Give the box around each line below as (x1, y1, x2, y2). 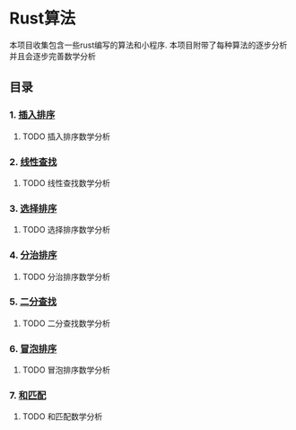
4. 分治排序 (9, 249, 57, 261)
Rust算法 (9, 8, 76, 29)
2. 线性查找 (9, 155, 57, 168)
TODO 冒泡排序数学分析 (22, 364, 110, 375)
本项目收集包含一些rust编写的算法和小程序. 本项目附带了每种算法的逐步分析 (9, 39, 288, 50)
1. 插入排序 (9, 109, 56, 121)
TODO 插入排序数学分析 (22, 131, 110, 142)
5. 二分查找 (9, 295, 57, 308)
